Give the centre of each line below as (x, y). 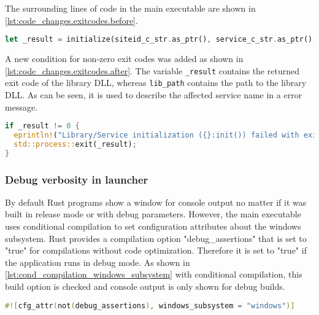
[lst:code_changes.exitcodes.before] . (71, 20)
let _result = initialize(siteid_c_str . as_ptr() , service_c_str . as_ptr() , (161, 40)
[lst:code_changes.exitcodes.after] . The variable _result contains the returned (152, 70)
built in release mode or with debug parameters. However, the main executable (153, 214)
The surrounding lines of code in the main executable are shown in (130, 8)
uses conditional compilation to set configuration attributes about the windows (153, 226)
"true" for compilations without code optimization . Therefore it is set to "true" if (156, 250)
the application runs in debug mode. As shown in (98, 262)
